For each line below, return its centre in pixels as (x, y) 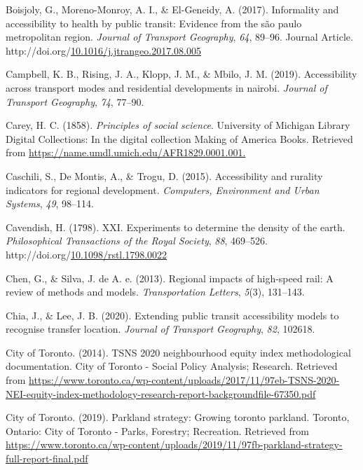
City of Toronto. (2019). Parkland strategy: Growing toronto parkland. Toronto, (178, 417)
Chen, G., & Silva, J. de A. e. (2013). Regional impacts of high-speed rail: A (170, 278)
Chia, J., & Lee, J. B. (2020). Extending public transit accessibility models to (172, 315)
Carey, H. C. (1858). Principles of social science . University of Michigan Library (178, 125)
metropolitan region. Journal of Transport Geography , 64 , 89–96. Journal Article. (179, 37)
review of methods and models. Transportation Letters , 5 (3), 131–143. (155, 292)
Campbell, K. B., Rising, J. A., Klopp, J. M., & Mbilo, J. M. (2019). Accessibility (181, 74)
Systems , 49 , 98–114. (50, 203)
